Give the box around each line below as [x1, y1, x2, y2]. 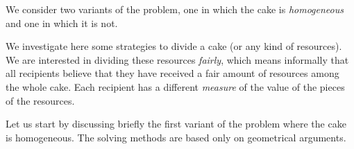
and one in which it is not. [6, 15, 118, 30]
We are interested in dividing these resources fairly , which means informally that [6, 52, 349, 67]
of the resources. [6, 93, 75, 107]
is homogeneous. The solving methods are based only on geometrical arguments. [6, 130, 346, 144]
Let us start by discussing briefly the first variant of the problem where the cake [6, 116, 346, 131]
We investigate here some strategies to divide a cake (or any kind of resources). [6, 39, 342, 53]
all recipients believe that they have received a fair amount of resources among [6, 66, 339, 80]
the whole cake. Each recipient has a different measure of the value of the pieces [6, 79, 345, 94]
